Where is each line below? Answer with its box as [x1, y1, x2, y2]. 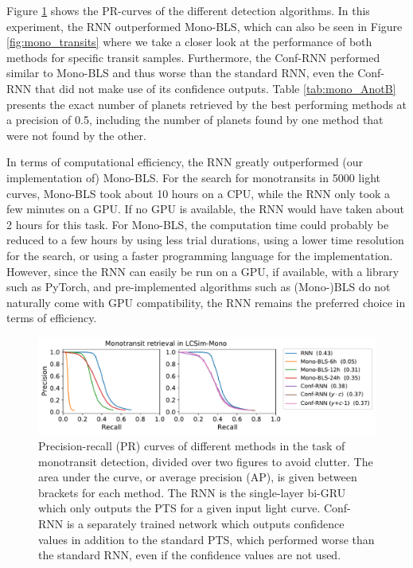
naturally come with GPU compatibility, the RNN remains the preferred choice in [6, 294, 406, 310]
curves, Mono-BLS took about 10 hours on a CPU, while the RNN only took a [6, 185, 391, 201]
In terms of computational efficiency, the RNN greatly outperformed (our [6, 154, 364, 170]
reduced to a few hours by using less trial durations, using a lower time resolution [6, 231, 404, 248]
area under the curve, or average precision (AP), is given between [38, 469, 357, 485]
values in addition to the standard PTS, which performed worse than [38, 531, 375, 547]
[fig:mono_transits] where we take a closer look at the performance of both [6, 33, 372, 50]
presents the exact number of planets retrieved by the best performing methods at [6, 95, 407, 112]
